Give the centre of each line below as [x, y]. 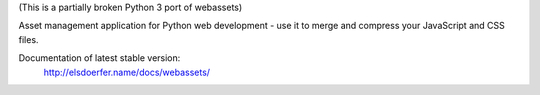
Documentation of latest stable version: [99, 58]
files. [28, 39]
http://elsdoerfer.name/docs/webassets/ [126, 72]
